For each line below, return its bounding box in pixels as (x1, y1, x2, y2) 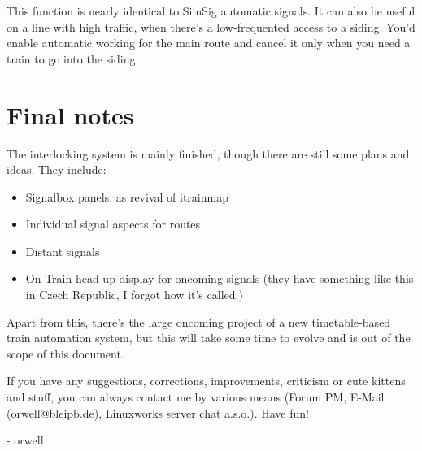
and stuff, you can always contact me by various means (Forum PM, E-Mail (7, 388, 385, 405)
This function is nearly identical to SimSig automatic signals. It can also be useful (7, 2, 415, 19)
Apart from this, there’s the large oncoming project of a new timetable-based (7, 313, 391, 330)
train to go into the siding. (7, 50, 139, 67)
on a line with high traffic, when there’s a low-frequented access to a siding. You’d (7, 18, 415, 35)
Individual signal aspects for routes (25, 215, 201, 232)
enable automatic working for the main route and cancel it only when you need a (7, 34, 411, 51)
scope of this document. (7, 345, 124, 362)
